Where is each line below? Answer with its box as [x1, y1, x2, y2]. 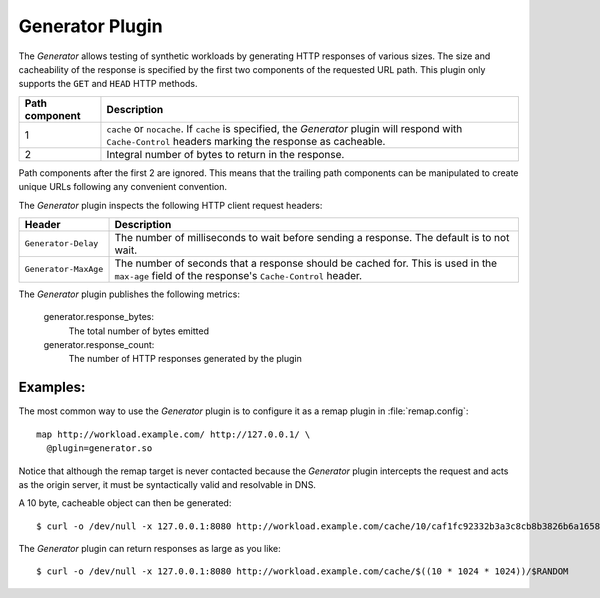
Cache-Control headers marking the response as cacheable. [106, 134, 386, 148]
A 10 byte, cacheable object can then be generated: [18, 497, 232, 509]
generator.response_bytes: [43, 311, 155, 323]
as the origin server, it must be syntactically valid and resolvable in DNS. [18, 478, 317, 490]
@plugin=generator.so [46, 443, 153, 454]
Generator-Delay [24, 238, 99, 249]
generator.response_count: [43, 339, 155, 351]
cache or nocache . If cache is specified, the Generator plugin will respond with [106, 121, 463, 135]
